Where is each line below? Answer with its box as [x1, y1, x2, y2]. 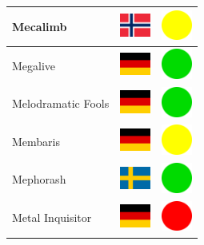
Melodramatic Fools [12, 95, 110, 112]
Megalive [12, 57, 56, 73]
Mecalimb [12, 18, 67, 34]
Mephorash [12, 171, 66, 188]
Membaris [12, 132, 61, 149]
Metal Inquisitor [12, 209, 92, 226]
